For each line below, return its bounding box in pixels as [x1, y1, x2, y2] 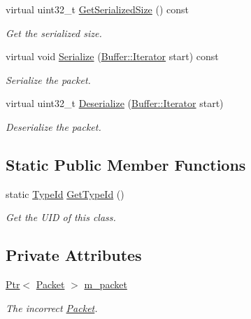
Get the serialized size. [6, 25, 102, 40]
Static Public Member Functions [6, 153, 246, 175]
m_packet [84, 277, 127, 292]
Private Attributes [6, 244, 142, 266]
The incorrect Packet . [6, 300, 98, 315]
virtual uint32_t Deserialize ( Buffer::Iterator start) [6, 96, 224, 111]
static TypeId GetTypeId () [6, 186, 124, 201]
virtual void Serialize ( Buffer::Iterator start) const [6, 49, 219, 64]
